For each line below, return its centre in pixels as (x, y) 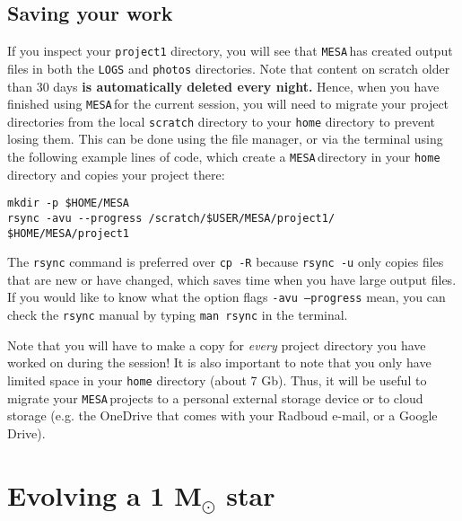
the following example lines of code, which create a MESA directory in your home (224, 157)
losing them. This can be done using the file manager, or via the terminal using (225, 139)
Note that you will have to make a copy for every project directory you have (217, 344)
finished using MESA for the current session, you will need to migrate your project (228, 104)
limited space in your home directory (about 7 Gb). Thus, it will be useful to (217, 380)
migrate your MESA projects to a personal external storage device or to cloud (215, 397)
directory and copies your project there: (116, 174)
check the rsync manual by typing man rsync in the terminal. (178, 315)
